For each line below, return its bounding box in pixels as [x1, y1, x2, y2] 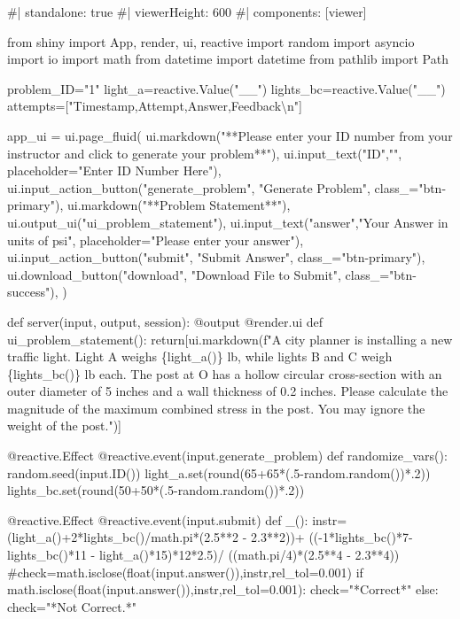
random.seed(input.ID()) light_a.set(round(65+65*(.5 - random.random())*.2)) [7, 463, 431, 482]
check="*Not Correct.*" [7, 597, 136, 615]
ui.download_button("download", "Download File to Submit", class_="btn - [7, 265, 417, 283]
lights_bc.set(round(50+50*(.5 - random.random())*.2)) [7, 481, 305, 499]
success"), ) [7, 282, 67, 301]
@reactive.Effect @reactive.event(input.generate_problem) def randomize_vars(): [7, 446, 448, 465]
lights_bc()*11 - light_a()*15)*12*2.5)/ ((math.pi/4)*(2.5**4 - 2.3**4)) [7, 545, 400, 564]
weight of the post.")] [7, 416, 121, 435]
